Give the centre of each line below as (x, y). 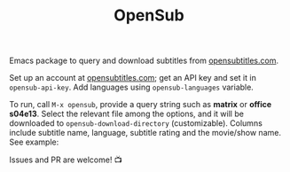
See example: (34, 142)
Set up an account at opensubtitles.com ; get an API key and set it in (133, 78)
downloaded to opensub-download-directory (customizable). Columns (136, 123)
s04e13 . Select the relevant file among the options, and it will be (126, 114)
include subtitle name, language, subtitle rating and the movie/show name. (145, 133)
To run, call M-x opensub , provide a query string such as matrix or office (141, 105)
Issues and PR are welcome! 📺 (66, 160)
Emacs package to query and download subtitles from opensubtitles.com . (144, 61)
